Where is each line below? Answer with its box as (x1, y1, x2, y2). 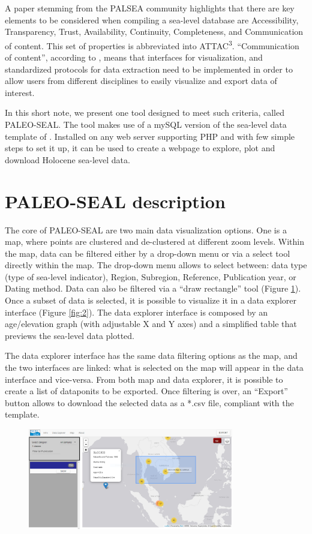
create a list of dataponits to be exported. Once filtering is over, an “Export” (5, 385, 288, 397)
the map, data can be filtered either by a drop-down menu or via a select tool (5, 247, 290, 259)
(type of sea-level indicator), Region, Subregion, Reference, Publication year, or (5, 270, 296, 283)
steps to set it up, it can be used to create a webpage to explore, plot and (5, 142, 275, 154)
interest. (5, 86, 35, 98)
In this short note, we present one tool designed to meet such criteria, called (5, 106, 284, 119)
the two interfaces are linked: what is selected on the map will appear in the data (5, 361, 304, 374)
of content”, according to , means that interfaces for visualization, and (5, 51, 263, 64)
